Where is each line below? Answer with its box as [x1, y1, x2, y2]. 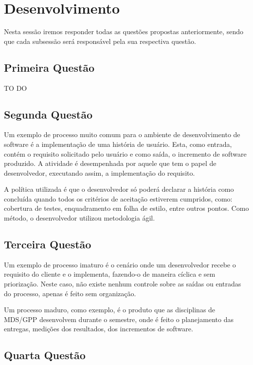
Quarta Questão [4, 347, 86, 363]
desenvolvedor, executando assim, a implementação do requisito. [4, 167, 195, 178]
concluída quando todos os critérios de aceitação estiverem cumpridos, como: [4, 193, 233, 203]
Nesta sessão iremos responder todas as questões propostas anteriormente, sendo [4, 26, 243, 37]
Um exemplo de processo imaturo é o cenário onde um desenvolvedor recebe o [4, 259, 236, 269]
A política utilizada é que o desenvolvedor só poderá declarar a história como [4, 184, 234, 194]
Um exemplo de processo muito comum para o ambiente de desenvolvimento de [4, 129, 240, 140]
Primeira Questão [4, 60, 95, 75]
